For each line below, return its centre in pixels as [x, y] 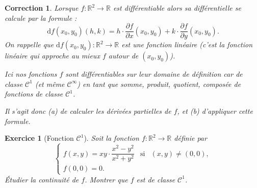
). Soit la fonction [111, 138]
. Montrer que [106, 179]
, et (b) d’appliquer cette [215, 111]
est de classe [156, 179]
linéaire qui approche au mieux [52, 56]
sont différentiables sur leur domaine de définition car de [154, 74]
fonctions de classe [34, 94]
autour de [123, 56]
